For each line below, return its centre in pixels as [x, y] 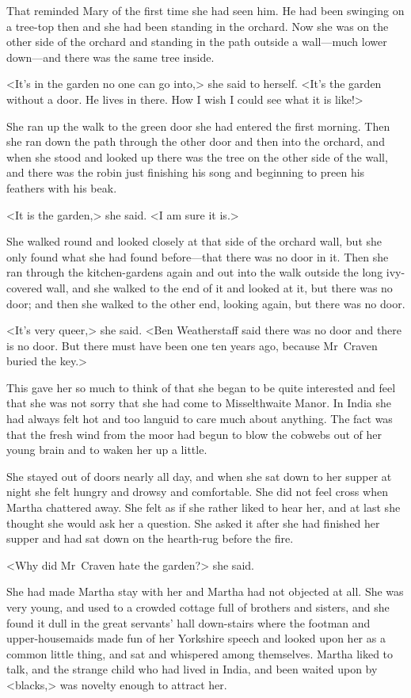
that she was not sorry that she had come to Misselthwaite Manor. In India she [199, 403]
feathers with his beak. [62, 187]
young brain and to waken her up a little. [107, 450]
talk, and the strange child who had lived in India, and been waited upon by [192, 669]
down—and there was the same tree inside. [110, 57]
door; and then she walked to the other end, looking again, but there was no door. [206, 303]
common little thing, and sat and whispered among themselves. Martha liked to [200, 653]
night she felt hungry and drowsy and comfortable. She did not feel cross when [197, 492]
